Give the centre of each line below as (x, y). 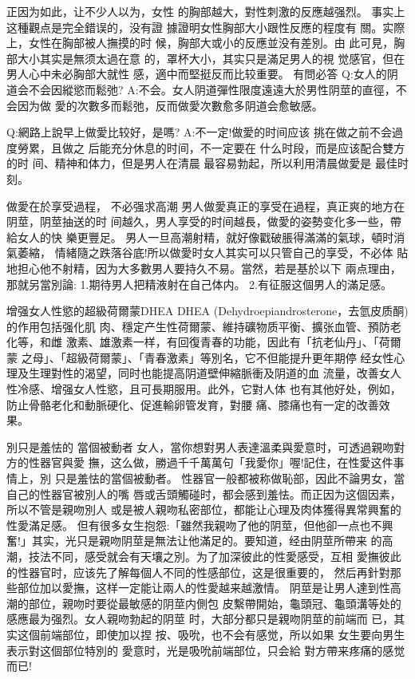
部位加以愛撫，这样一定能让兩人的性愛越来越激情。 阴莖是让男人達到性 (204, 588)
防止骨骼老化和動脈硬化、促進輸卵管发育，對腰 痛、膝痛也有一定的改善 (193, 404)
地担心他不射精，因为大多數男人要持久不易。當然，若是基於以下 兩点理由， (204, 268)
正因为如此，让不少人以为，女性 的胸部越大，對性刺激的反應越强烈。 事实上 (206, 11)
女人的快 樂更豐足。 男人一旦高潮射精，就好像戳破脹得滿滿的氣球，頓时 (206, 237)
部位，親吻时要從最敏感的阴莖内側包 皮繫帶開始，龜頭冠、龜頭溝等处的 (215, 603)
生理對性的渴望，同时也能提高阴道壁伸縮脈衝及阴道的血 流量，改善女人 (215, 373)
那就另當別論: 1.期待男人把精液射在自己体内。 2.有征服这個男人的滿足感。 (199, 284)
